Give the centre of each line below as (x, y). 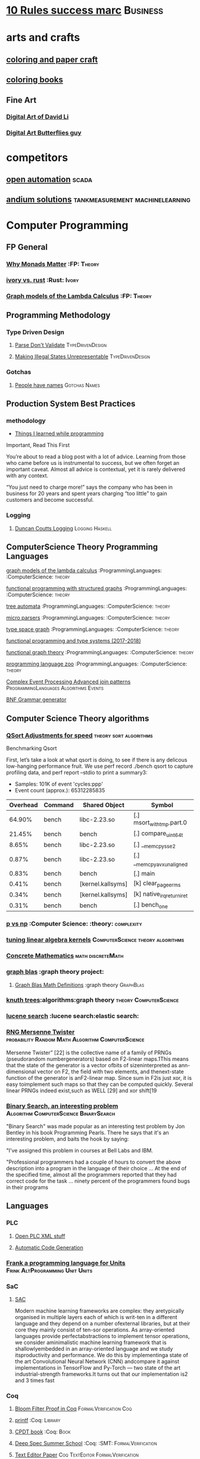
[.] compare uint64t (158, 834)
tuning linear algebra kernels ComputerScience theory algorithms (95, 940)
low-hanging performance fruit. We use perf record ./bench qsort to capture (100, 766)
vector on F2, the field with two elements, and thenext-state (111, 1071)
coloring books (35, 80)
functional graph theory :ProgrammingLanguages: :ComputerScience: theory (100, 652)
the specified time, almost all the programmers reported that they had (91, 1174)
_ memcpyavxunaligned (161, 863)
